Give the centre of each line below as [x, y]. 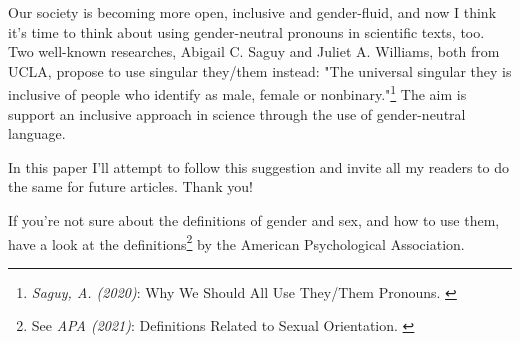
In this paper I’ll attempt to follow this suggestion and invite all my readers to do [259, 166]
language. [37, 133]
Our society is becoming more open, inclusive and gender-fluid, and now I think [252, 12]
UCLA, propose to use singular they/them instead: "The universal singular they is [260, 70]
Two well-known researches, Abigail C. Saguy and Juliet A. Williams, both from [254, 51]
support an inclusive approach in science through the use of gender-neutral [237, 113]
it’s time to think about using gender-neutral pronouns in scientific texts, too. [246, 31]
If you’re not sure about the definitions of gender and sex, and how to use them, [254, 220]
